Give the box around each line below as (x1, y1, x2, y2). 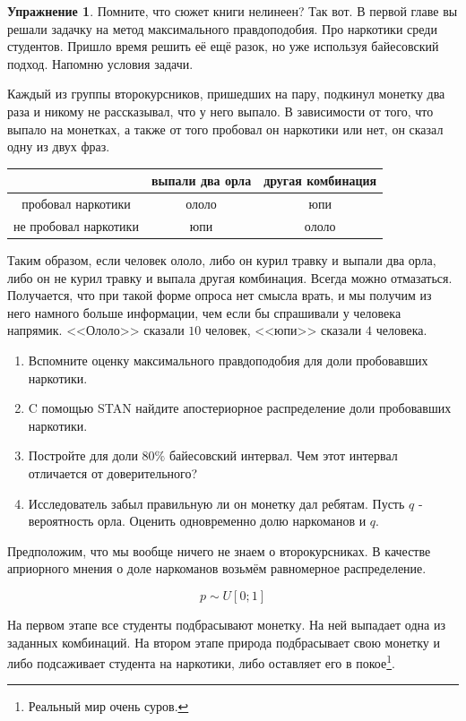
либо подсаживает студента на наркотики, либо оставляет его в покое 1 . (7, 651, 396, 672)
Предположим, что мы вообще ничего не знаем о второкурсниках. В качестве (7, 541, 431, 560)
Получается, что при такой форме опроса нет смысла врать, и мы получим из (7, 286, 432, 305)
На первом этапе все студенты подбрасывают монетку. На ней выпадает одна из (7, 614, 445, 633)
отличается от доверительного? (28, 463, 198, 482)
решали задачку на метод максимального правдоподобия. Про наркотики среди (7, 19, 437, 38)
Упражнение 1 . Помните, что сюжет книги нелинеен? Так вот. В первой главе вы (7, 2, 458, 20)
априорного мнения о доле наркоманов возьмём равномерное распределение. (7, 559, 427, 578)
